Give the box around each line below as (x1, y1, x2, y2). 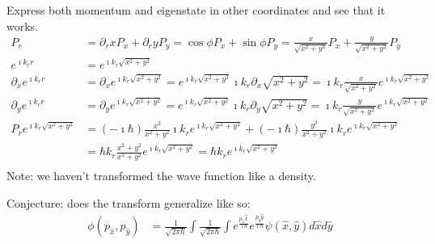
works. (6, 17, 39, 34)
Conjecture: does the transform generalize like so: (6, 194, 251, 211)
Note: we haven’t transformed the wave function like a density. (6, 167, 316, 184)
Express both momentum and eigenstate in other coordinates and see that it (6, 2, 386, 18)
